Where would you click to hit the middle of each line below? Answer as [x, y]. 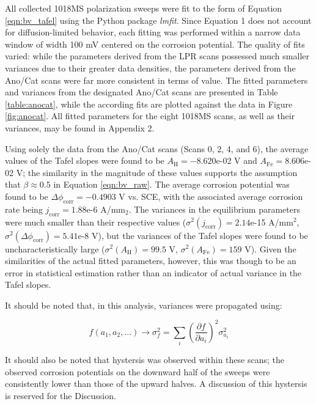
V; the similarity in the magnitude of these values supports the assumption [157, 172]
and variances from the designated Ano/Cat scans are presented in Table [141, 92]
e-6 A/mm [106, 209]
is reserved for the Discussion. [61, 396]
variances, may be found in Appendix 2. [80, 127]
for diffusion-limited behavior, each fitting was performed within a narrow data [153, 32]
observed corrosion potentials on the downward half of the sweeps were [138, 371]
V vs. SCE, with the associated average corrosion [211, 196]
